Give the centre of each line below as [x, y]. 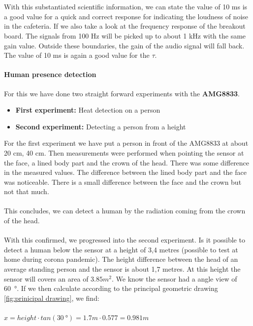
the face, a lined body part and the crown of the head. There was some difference [127, 162]
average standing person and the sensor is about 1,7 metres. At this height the [122, 269]
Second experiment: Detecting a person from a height [101, 126]
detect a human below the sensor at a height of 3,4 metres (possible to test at [121, 249]
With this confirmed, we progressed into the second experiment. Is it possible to [125, 240]
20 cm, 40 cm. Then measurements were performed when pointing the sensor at [124, 152]
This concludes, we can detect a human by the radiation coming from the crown [125, 211]
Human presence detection [50, 74]
